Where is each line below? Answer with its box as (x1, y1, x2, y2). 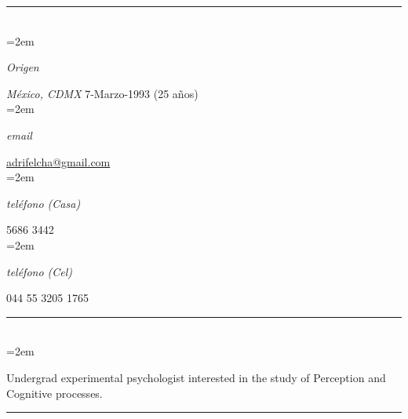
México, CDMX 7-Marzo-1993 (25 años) (6, 85, 199, 101)
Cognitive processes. (6, 384, 103, 401)
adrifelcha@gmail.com (6, 153, 111, 169)
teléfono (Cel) (6, 263, 73, 279)
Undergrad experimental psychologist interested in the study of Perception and (6, 369, 386, 385)
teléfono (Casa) (6, 195, 81, 211)
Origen (6, 59, 39, 75)
